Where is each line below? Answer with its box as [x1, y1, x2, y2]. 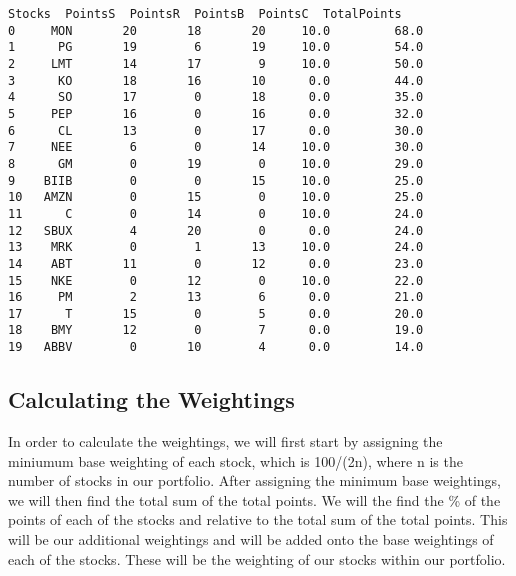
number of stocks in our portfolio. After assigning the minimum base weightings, [8, 470, 501, 491]
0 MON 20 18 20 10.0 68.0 [8, 23, 424, 38]
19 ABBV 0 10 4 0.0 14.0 [8, 340, 424, 355]
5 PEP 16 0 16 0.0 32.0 [8, 106, 424, 121]
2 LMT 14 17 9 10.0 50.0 [8, 56, 424, 71]
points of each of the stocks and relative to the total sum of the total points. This [8, 509, 508, 530]
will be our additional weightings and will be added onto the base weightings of [8, 528, 494, 549]
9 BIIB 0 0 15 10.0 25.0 [8, 173, 424, 188]
